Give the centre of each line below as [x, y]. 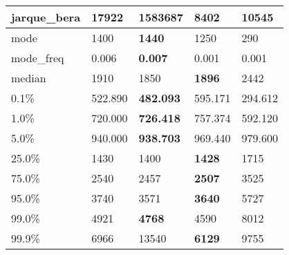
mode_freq [38, 58]
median [29, 78]
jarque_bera [46, 17]
